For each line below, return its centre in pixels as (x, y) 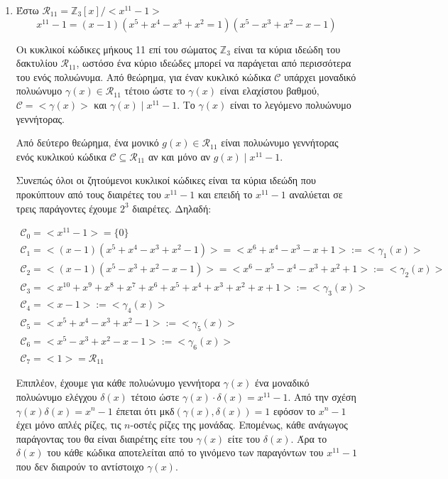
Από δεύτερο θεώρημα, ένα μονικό (87, 142)
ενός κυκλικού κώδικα (61, 156)
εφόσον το (294, 410)
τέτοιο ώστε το (155, 91)
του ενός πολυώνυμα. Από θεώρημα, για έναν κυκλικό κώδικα (143, 76)
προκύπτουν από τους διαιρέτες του (88, 194)
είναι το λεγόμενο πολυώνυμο (290, 104)
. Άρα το (309, 438)
